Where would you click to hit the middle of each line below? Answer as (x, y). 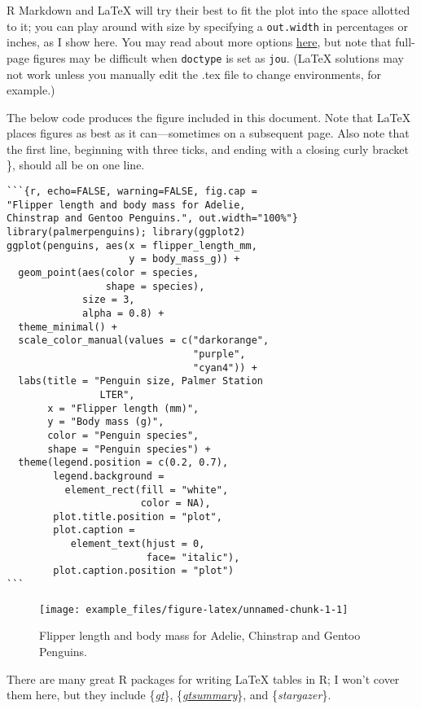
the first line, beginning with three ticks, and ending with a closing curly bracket (208, 149)
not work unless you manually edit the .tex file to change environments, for (194, 74)
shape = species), (155, 286)
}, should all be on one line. (76, 165)
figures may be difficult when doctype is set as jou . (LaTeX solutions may (218, 57)
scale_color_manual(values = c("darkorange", (144, 341)
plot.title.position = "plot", (138, 516)
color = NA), (175, 503)
